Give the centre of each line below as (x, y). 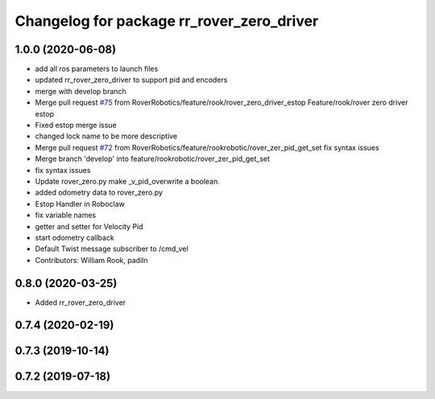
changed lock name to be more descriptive (106, 136)
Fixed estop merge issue (76, 125)
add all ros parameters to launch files (97, 69)
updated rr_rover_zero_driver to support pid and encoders (131, 80)
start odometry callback (75, 237)
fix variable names (66, 215)
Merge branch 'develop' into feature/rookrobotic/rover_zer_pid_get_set (152, 159)
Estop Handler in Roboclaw (80, 204)
